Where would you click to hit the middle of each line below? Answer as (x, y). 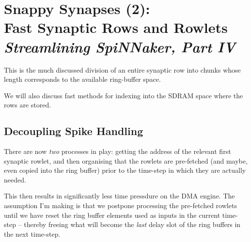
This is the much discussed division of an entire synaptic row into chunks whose (122, 69)
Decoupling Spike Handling (74, 131)
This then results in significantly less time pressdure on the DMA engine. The (119, 196)
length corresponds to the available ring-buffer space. (82, 79)
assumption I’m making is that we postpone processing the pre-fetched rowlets (120, 205)
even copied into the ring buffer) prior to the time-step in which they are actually (125, 170)
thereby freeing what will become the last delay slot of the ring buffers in (132, 224)
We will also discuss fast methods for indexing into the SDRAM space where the (124, 95)
